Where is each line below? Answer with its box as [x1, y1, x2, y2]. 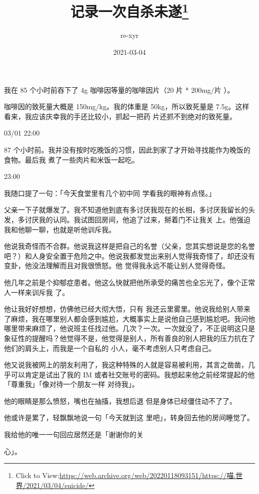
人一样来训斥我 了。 [4, 287, 69, 297]
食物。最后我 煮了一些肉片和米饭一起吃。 [4, 154, 139, 165]
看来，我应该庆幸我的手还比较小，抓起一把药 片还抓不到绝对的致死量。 [4, 111, 237, 121]
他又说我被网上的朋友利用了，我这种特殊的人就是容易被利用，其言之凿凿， [4, 359, 248, 370]
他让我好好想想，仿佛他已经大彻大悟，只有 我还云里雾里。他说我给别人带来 [4, 304, 251, 314]
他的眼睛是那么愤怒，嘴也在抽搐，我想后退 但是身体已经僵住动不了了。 [4, 395, 237, 406]
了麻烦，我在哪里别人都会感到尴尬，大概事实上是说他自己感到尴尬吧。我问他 [4, 313, 255, 324]
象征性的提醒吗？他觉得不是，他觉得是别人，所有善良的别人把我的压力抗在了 [4, 332, 255, 343]
